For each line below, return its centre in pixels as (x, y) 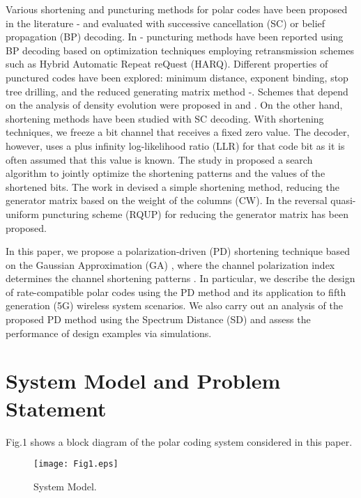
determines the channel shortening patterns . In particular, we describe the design (180, 278)
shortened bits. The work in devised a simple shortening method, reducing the (172, 186)
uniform (22, 213)
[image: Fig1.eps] (76, 464)
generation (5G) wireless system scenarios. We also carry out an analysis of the (174, 305)
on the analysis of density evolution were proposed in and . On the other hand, (174, 105)
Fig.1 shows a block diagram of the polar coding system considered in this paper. (179, 441)
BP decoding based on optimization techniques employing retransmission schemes (180, 50)
